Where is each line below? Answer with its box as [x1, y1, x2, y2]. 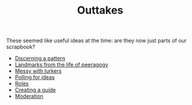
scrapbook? [6, 43, 36, 50]
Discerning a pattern [14, 55, 66, 62]
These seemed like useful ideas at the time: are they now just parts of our [6, 37, 187, 44]
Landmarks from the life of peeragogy [14, 61, 109, 68]
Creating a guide [14, 87, 56, 94]
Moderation [14, 93, 44, 100]
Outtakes [77, 4, 123, 17]
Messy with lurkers [14, 68, 62, 75]
